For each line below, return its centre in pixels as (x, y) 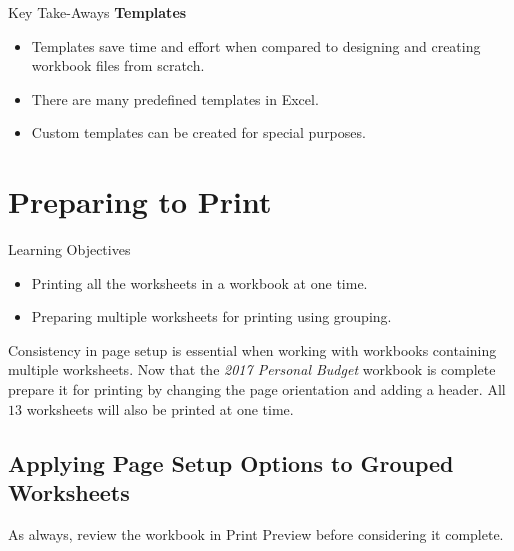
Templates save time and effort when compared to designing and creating (256, 45)
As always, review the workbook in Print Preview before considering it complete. (256, 533)
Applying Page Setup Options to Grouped (231, 462)
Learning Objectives (69, 249)
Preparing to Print (140, 201)
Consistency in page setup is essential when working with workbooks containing (252, 349)
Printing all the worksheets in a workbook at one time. (199, 282)
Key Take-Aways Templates (97, 12)
